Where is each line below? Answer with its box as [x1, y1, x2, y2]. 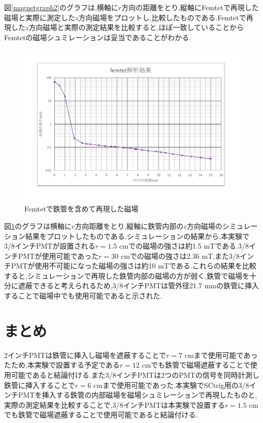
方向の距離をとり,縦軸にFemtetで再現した [121, 2, 259, 12]
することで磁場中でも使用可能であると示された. [4, 290, 162, 301]
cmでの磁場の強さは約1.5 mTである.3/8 [119, 240, 249, 251]
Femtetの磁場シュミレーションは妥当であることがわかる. [4, 32, 191, 42]
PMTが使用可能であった [18, 250, 99, 261]
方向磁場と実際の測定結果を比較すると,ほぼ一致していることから [28, 22, 244, 33]
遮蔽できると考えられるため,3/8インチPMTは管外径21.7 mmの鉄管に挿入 [18, 280, 259, 291]
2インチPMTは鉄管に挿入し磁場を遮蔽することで [4, 349, 167, 360]
